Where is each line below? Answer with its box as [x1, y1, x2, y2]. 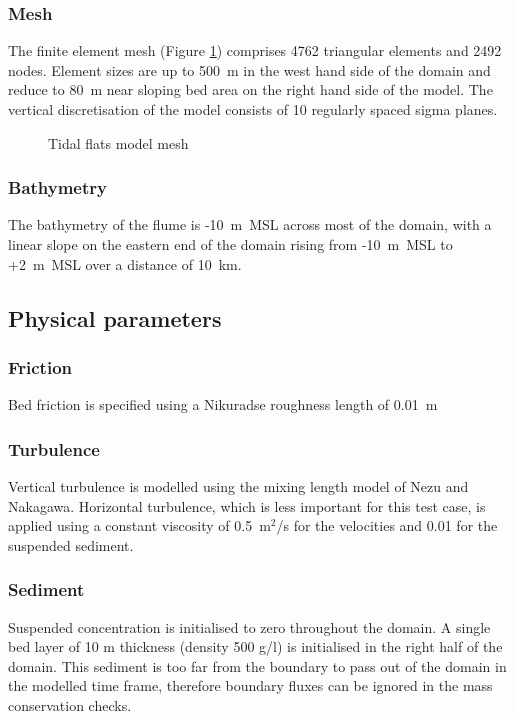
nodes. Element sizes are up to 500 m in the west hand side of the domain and [8, 59, 491, 80]
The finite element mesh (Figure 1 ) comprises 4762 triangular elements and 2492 [8, 40, 502, 61]
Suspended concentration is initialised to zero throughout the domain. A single [8, 616, 491, 637]
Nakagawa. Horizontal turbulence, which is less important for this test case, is [8, 495, 486, 516]
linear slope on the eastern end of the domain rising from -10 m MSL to [8, 234, 453, 254]
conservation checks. [8, 694, 132, 715]
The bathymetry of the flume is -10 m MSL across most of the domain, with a [8, 214, 492, 235]
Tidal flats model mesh [48, 132, 189, 153]
